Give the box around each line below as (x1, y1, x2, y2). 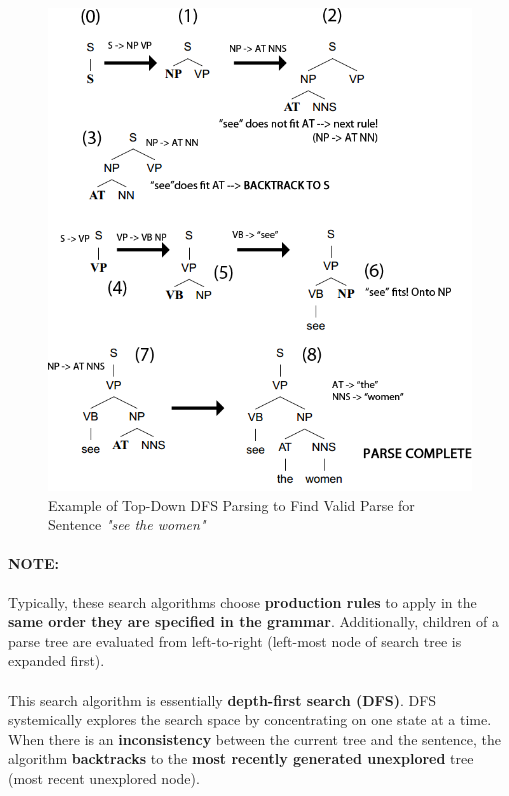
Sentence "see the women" (48, 514, 206, 535)
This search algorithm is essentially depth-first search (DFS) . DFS (8, 689, 437, 710)
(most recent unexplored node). (8, 768, 200, 789)
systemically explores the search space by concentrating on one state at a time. (8, 709, 492, 730)
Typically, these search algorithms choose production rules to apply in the (8, 591, 477, 612)
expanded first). (8, 650, 105, 671)
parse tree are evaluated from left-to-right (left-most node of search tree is (8, 630, 462, 651)
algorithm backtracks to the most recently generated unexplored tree (8, 748, 474, 769)
